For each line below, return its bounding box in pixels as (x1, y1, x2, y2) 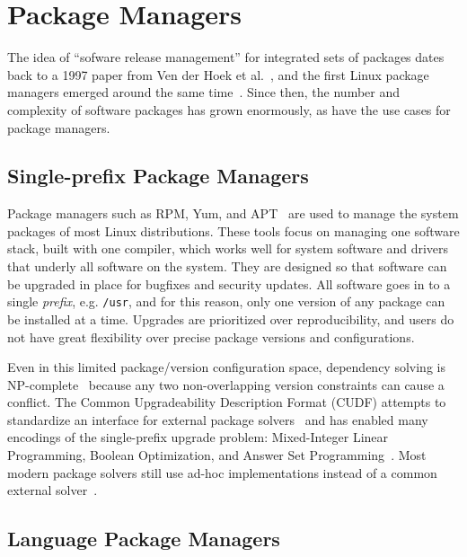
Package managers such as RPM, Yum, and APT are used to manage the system (7, 204, 459, 223)
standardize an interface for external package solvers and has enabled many (7, 410, 428, 429)
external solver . (7, 481, 98, 500)
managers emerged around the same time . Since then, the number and (7, 83, 401, 102)
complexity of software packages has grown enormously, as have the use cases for (7, 100, 451, 119)
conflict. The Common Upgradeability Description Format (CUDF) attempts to (7, 393, 446, 411)
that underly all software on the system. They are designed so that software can (7, 257, 447, 276)
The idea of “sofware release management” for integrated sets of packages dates (7, 48, 445, 66)
